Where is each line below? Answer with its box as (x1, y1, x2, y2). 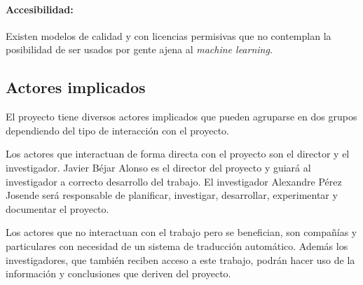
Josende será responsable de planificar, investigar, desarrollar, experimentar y (6, 188, 338, 202)
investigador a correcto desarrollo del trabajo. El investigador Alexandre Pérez (6, 174, 342, 188)
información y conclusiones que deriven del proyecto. (6, 266, 231, 281)
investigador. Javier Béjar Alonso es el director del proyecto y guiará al (6, 160, 311, 174)
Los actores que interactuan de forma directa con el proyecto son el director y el (6, 146, 350, 161)
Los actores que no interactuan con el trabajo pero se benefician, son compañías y (6, 225, 357, 239)
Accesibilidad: (6, 1, 74, 16)
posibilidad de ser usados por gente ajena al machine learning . (6, 42, 273, 57)
